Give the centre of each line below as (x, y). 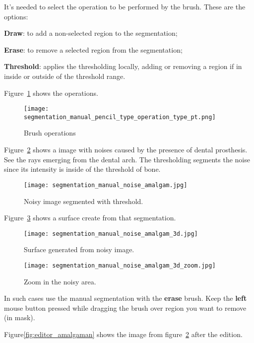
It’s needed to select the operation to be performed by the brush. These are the (125, 6)
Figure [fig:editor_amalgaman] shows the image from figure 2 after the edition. (123, 334)
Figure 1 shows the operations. (51, 93)
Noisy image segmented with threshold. (84, 201)
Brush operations (50, 133)
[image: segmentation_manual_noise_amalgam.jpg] (106, 185)
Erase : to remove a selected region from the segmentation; (93, 49)
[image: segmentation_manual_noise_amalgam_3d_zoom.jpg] (120, 265)
